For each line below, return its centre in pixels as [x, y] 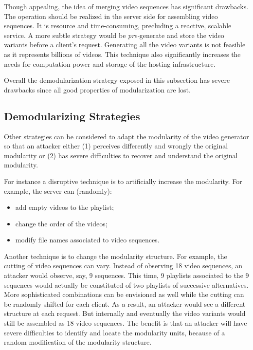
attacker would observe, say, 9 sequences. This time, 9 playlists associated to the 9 [126, 275]
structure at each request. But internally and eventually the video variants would [125, 313]
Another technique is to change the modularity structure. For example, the [116, 256]
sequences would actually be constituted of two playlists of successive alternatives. [126, 285]
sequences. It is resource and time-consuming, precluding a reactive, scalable [118, 26]
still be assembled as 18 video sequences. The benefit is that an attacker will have [126, 323]
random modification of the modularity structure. [78, 342]
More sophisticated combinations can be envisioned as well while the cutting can [124, 294]
